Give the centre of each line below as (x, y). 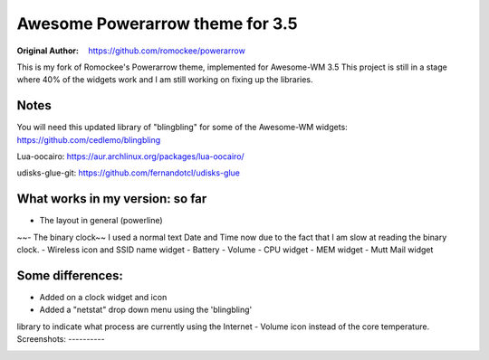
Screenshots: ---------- (61, 339)
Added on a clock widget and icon (103, 297)
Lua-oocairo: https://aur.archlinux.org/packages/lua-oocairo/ (130, 156)
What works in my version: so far (112, 199)
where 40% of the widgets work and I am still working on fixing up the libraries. (165, 80)
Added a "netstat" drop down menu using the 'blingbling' (146, 310)
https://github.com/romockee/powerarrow (167, 51)
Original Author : (48, 51)
